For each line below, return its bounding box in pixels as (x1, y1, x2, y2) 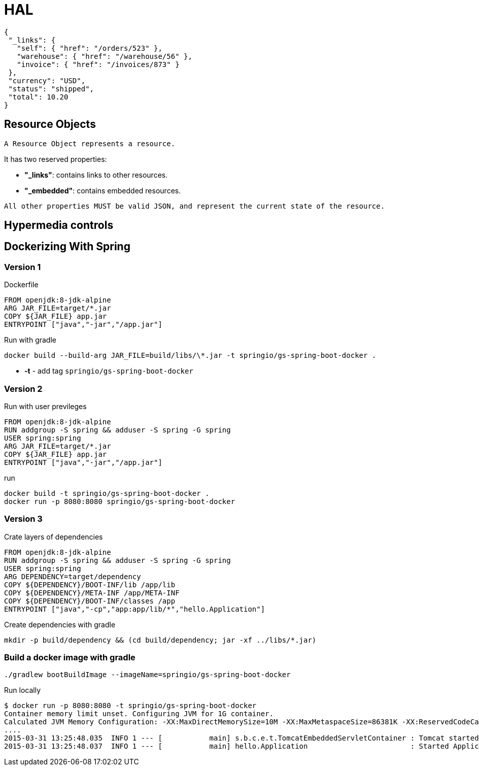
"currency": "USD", (8, 76, 86, 85)
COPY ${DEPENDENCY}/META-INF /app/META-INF (4, 588, 180, 597)
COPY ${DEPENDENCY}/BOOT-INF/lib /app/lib (4, 580, 176, 589)
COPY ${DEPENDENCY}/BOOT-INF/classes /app (4, 596, 176, 605)
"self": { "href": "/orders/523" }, (17, 44, 162, 52)
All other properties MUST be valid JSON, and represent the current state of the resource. (4, 202, 385, 210)
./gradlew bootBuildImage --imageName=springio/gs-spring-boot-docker (4, 671, 291, 679)
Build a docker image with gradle (4, 652, 135, 663)
